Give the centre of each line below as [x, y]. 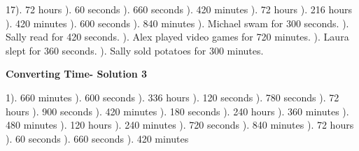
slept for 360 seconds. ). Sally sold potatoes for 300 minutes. [135, 50]
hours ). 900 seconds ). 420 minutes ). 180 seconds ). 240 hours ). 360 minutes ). [177, 111]
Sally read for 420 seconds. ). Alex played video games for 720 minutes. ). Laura [177, 37]
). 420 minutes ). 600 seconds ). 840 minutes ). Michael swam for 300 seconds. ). [177, 23]
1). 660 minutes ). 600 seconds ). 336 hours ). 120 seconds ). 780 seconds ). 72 [173, 97]
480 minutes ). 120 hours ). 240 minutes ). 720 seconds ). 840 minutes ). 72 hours [180, 125]
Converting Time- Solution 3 [77, 74]
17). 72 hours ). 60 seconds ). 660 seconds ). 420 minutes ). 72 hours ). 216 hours [179, 9]
